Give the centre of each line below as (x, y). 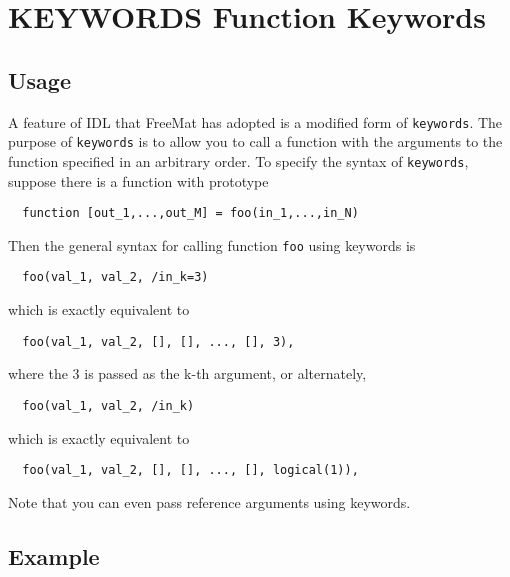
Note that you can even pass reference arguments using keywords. (209, 501)
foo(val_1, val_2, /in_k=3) (115, 277)
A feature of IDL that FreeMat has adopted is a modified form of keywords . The (255, 121)
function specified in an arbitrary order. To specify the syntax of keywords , (238, 160)
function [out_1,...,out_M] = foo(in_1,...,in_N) (190, 213)
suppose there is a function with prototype (138, 180)
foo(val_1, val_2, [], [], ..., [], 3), (158, 341)
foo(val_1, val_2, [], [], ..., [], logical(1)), (190, 470)
